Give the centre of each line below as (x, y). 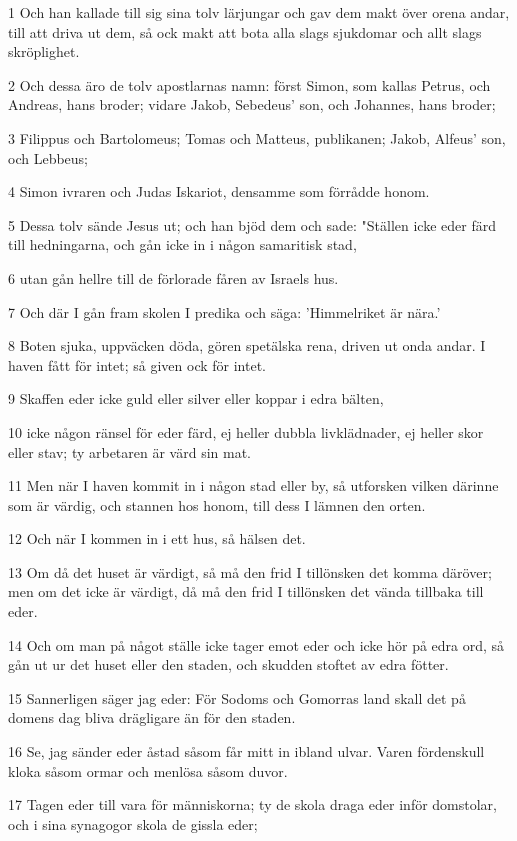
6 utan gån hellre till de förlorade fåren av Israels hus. (173, 277)
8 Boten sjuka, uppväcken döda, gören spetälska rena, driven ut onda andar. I (247, 345)
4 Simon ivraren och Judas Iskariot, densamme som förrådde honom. (219, 191)
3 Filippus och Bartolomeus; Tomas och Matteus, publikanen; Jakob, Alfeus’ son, (257, 137)
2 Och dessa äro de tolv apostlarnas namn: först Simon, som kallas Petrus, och (249, 84)
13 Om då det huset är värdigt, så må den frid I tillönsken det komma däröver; (250, 571)
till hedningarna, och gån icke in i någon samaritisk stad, (182, 244)
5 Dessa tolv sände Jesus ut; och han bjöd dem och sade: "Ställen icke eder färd (252, 224)
